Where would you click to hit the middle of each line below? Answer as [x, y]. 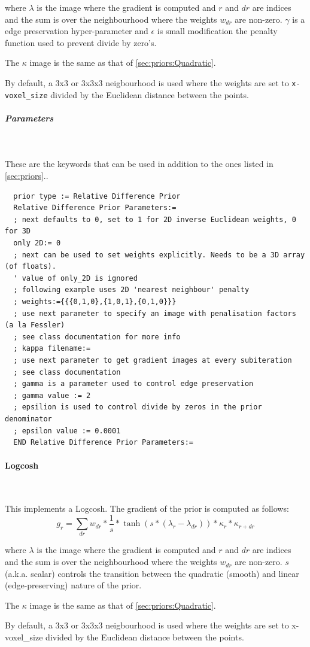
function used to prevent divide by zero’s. [81, 42]
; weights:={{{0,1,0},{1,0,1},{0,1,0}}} [95, 301]
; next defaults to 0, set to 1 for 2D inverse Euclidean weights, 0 [155, 219]
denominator [28, 419]
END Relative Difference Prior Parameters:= [103, 443]
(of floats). [31, 267]
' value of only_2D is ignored [75, 278]
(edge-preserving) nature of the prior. [73, 585]
